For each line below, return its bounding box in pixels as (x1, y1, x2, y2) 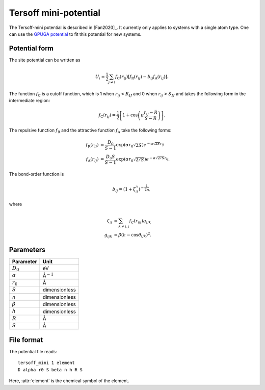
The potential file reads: (9, 349, 57, 354)
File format (9, 336, 43, 344)
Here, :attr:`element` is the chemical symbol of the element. (9, 378, 130, 384)
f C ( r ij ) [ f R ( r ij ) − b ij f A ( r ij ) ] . (115, 74, 169, 80)
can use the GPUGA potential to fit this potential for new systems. (9, 31, 142, 37)
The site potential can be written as (9, 57, 80, 63)
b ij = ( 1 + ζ (112, 186, 136, 193)
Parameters (9, 245, 46, 254)
